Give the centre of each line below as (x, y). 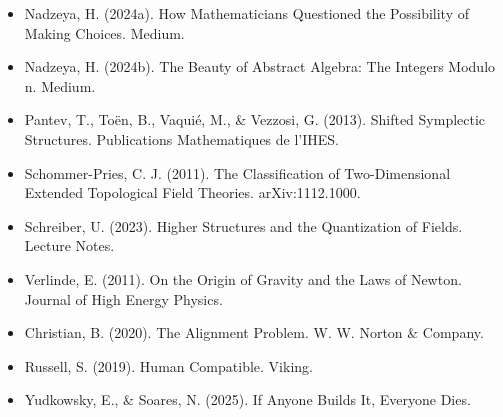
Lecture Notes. (69, 245)
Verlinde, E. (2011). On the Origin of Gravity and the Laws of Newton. (243, 278)
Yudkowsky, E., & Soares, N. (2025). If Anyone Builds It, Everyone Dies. (247, 399)
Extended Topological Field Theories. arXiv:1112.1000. (192, 192)
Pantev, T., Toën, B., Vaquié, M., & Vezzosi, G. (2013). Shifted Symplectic (255, 119)
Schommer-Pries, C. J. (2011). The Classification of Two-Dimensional (237, 172)
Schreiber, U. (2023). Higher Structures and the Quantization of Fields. (243, 225)
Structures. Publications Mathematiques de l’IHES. (181, 138)
